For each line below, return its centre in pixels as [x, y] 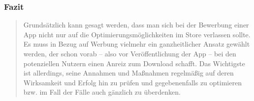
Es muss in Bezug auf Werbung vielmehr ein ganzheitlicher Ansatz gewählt [137, 44]
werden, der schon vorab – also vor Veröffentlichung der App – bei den [130, 53]
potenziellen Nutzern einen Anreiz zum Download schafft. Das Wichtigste [134, 63]
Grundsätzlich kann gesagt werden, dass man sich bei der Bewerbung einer [136, 25]
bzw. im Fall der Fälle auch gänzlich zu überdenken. [102, 92]
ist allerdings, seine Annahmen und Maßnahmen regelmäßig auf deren [128, 73]
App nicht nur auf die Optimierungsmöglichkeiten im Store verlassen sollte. [137, 34]
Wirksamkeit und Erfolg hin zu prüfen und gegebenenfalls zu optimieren [132, 82]
